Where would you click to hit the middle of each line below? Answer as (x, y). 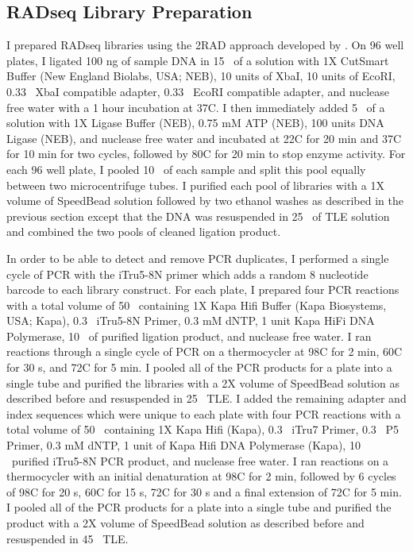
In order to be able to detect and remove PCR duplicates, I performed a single (198, 258)
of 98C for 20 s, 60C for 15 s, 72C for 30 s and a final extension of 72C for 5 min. (204, 491)
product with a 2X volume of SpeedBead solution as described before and (185, 523)
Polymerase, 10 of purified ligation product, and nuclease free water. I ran (189, 336)
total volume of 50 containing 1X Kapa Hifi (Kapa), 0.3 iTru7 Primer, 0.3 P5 (203, 429)
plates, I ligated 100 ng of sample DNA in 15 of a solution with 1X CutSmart (198, 60)
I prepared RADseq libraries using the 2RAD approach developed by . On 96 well (205, 45)
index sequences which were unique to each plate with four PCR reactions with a (204, 413)
